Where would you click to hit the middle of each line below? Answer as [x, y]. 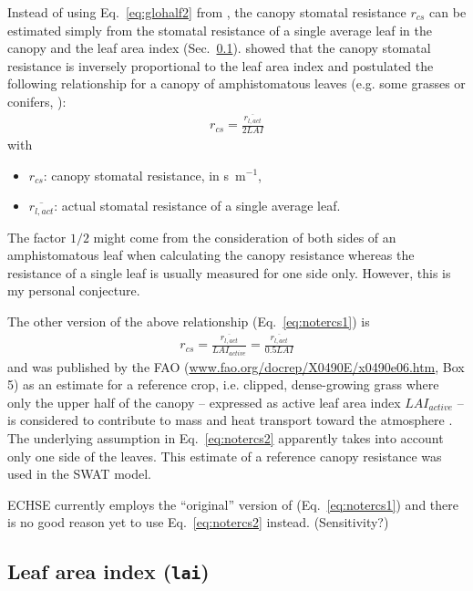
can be [448, 12]
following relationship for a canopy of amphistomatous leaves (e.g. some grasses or [236, 83]
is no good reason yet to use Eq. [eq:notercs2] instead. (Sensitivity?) [198, 522]
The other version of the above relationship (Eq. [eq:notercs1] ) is [189, 321]
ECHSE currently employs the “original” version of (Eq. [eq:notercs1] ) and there [233, 504]
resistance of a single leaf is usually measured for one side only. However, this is [229, 272]
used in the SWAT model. [79, 474]
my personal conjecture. [74, 290]
